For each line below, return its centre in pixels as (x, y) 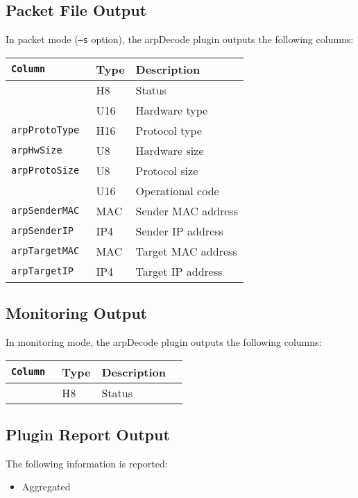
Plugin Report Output (88, 434)
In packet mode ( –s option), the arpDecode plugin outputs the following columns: (180, 39)
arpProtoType (45, 130)
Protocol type (169, 130)
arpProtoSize (45, 171)
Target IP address (179, 271)
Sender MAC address (187, 210)
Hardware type (172, 110)
